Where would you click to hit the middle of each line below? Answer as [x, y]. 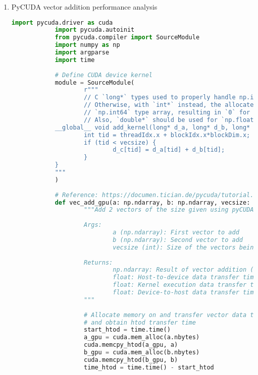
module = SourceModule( [95, 82]
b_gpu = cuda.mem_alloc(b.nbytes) [142, 353]
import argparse [82, 53]
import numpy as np [87, 45]
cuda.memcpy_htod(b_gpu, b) [131, 360]
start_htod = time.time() [127, 330]
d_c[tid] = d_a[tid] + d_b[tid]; [169, 150]
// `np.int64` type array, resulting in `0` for [167, 113]
